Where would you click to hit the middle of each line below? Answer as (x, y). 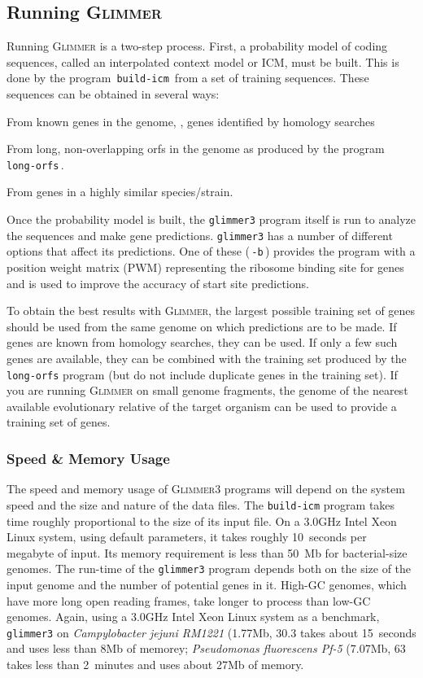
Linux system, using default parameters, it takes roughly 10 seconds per (187, 537)
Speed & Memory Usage (88, 458)
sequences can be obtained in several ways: (113, 94)
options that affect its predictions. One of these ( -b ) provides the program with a (211, 251)
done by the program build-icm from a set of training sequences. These (188, 78)
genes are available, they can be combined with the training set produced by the (207, 359)
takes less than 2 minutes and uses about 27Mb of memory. (155, 664)
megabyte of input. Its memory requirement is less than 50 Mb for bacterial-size (207, 552)
